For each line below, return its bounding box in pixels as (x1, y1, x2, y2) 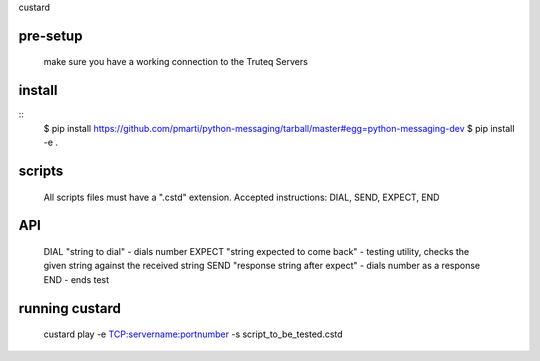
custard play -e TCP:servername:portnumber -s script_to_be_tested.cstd (43, 328, 344, 340)
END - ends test (43, 273, 110, 285)
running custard (18, 300, 122, 317)
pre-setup (18, 27, 83, 44)
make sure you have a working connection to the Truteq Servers (43, 56, 309, 68)
